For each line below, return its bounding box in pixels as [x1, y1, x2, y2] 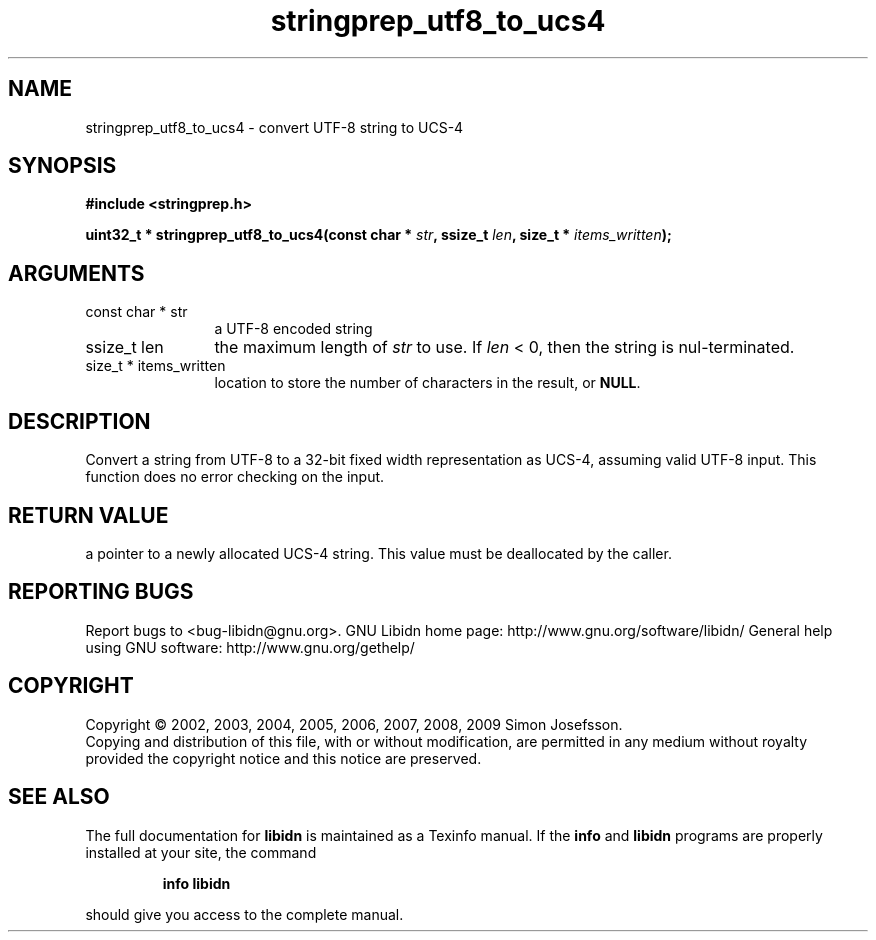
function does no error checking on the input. [85, 468, 385, 486]
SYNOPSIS [8, 153, 117, 179]
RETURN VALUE [8, 502, 169, 528]
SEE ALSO [8, 784, 110, 810]
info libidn [162, 874, 231, 892]
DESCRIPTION [8, 408, 151, 434]
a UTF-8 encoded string [214, 320, 373, 338]
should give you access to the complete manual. [85, 905, 404, 923]
